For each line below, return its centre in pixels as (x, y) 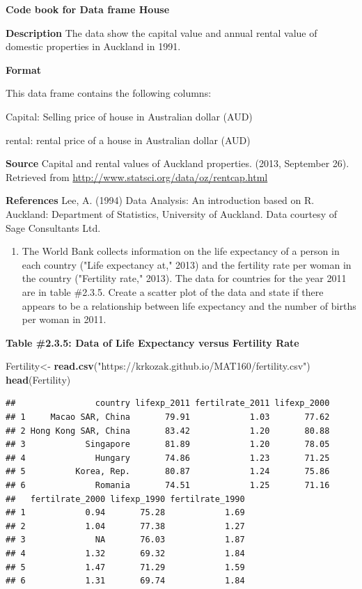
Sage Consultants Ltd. (53, 227)
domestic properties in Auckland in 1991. (93, 46)
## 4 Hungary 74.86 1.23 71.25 (168, 458)
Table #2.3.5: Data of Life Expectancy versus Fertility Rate (152, 342)
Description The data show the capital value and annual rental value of (162, 32)
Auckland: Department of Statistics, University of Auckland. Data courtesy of (172, 213)
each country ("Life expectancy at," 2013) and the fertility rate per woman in (187, 264)
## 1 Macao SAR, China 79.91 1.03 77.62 (168, 417)
